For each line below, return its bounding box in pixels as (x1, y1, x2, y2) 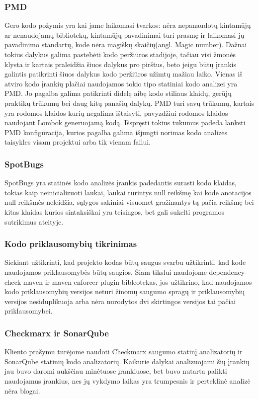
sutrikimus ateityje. (4, 216, 64, 227)
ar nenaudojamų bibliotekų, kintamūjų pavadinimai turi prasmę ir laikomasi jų (4, 29, 245, 40)
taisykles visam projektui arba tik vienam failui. (4, 137, 151, 147)
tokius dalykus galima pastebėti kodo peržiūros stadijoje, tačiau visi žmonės (4, 49, 236, 59)
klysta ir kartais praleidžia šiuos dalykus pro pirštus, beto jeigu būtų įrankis (4, 59, 237, 69)
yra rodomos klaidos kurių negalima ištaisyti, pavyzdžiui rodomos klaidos (4, 107, 228, 118)
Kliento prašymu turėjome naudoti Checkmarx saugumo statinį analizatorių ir (4, 346, 243, 357)
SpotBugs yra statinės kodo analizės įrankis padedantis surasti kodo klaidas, (4, 177, 237, 188)
